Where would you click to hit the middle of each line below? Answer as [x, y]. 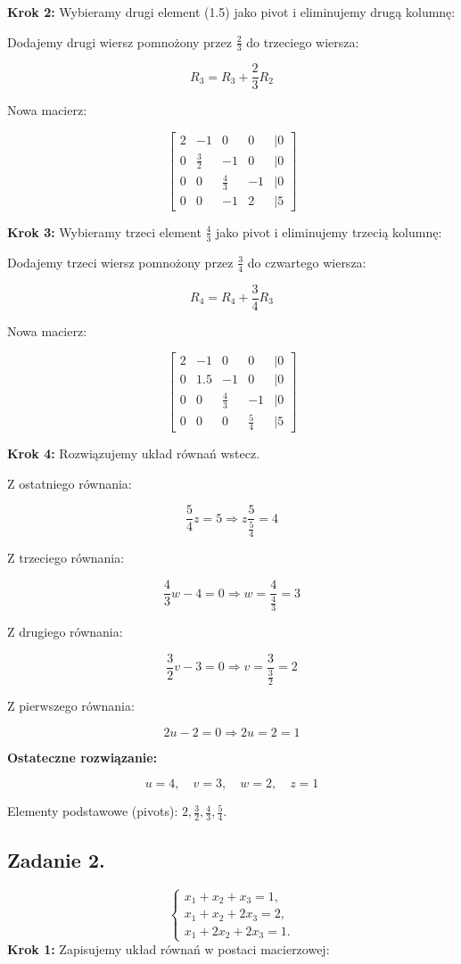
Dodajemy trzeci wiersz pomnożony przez [120, 262]
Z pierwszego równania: [71, 706]
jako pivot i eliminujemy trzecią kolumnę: [329, 231]
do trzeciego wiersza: [303, 41]
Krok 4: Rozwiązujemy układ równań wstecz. [134, 453]
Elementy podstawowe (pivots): [93, 811]
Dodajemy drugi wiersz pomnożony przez [119, 41]
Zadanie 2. [56, 859]
